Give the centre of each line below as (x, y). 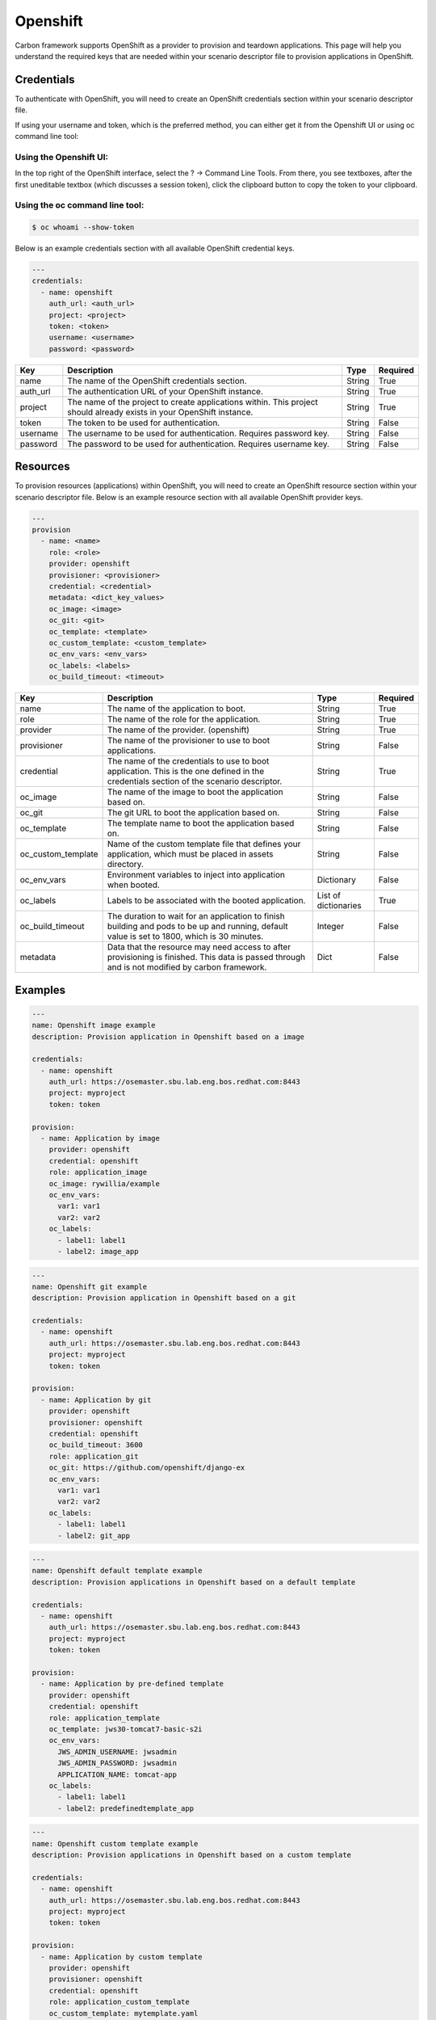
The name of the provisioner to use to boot (189, 741)
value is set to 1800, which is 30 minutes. (185, 936)
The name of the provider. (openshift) (178, 730)
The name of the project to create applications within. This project (193, 402)
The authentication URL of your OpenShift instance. (166, 391)
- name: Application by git (96, 1399)
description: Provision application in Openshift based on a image (168, 1037)
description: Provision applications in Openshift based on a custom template (191, 1855)
